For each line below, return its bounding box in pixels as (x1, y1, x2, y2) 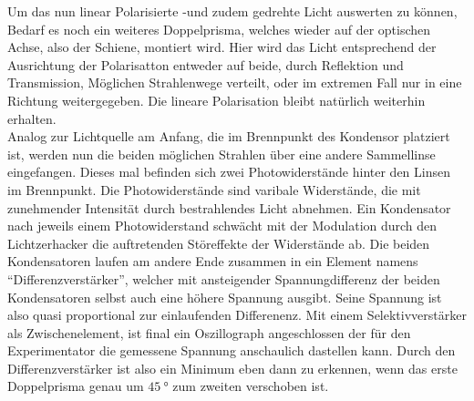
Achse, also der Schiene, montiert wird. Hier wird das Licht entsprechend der (7, 37, 437, 57)
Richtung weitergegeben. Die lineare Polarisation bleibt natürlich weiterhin (7, 90, 426, 109)
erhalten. (7, 108, 57, 128)
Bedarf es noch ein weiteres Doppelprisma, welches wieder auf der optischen (7, 19, 431, 38)
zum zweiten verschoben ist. (172, 376, 329, 396)
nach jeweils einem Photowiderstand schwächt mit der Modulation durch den (7, 216, 438, 235)
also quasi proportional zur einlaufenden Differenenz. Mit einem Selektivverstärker (7, 305, 467, 324)
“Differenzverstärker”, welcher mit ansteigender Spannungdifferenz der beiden (7, 269, 440, 288)
